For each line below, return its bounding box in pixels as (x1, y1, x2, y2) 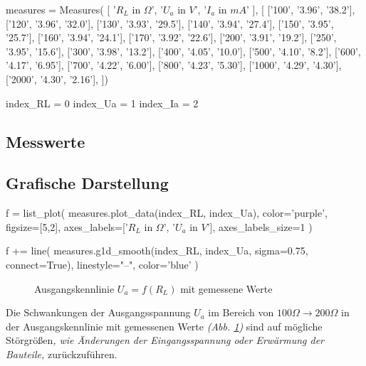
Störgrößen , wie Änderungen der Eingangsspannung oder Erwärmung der (6, 333, 324, 348)
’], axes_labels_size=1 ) (206, 219, 313, 234)
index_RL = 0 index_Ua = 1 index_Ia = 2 (6, 95, 199, 110)
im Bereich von (208, 305, 274, 320)
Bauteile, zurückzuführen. (6, 346, 117, 361)
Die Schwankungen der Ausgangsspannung (6, 305, 191, 320)
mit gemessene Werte (180, 281, 273, 296)
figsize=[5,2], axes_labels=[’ (6, 219, 128, 234)
